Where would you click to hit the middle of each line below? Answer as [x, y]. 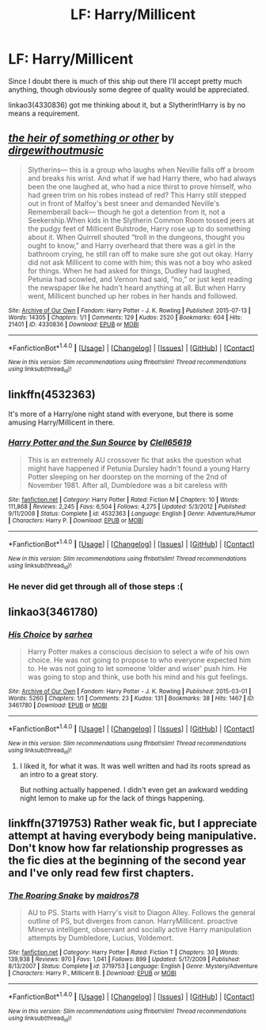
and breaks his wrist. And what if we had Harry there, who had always [142, 178]
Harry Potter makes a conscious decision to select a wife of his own [138, 652]
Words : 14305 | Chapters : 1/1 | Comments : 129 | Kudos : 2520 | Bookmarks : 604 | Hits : [125, 317]
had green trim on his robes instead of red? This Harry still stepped [137, 195]
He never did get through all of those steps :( [96, 586]
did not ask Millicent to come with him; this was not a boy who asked [139, 262]
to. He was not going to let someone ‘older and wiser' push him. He [137, 669]
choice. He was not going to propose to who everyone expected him [139, 660]
